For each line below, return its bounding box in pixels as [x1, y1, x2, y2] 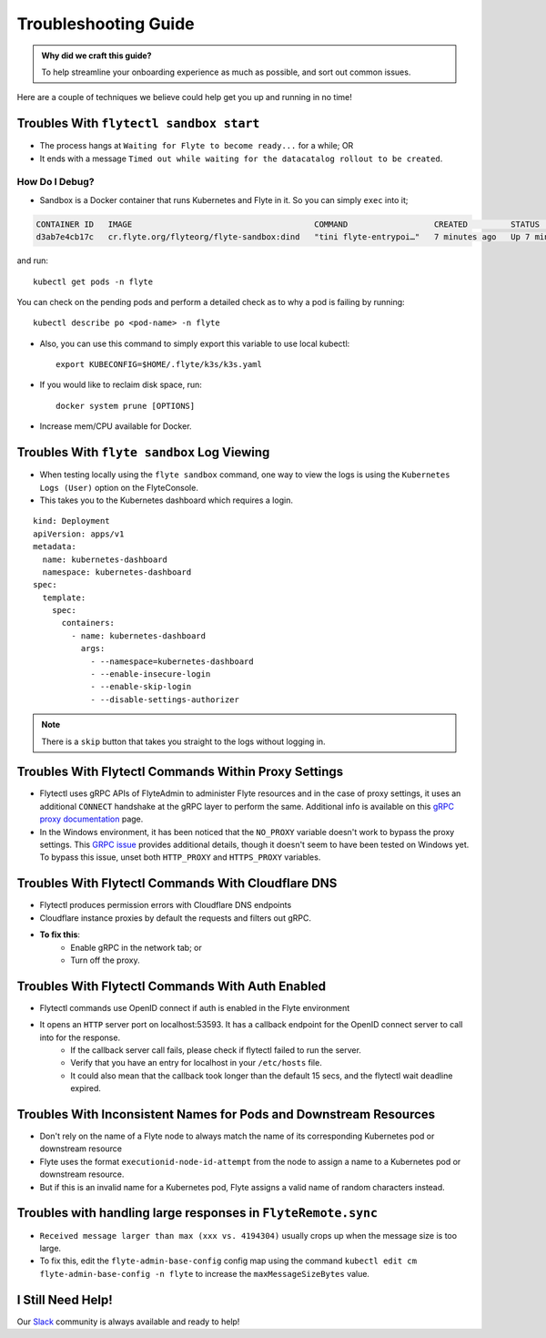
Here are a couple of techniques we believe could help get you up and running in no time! [16, 92, 352, 103]
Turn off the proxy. [70, 955, 140, 965]
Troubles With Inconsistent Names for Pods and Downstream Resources [16, 1107, 436, 1122]
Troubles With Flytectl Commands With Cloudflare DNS [16, 875, 338, 892]
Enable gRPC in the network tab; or [70, 942, 202, 953]
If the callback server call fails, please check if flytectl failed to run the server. [70, 1044, 361, 1056]
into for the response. [39, 1032, 121, 1043]
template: [42, 592, 86, 603]
